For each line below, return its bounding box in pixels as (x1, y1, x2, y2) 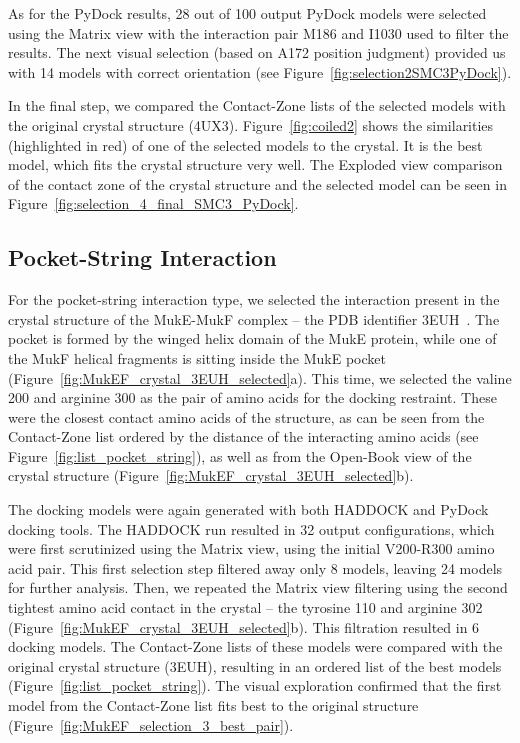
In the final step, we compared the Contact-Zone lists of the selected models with (8, 95, 506, 116)
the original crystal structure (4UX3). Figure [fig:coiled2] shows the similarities (8, 114, 494, 135)
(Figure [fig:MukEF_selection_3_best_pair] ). (8, 714, 294, 735)
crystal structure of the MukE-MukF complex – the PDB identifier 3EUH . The (8, 308, 500, 329)
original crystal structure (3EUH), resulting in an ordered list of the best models (8, 655, 502, 676)
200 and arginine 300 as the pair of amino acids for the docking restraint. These (8, 387, 497, 408)
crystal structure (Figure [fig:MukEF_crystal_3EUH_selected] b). (8, 465, 414, 486)
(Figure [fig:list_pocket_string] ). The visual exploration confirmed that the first (8, 675, 502, 696)
